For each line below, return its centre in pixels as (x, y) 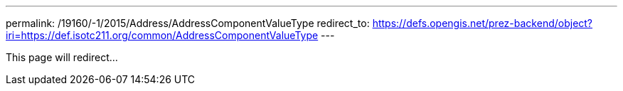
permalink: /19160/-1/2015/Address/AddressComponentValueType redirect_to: (188, 23)
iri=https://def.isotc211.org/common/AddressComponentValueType (162, 35)
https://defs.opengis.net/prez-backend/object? (483, 23)
